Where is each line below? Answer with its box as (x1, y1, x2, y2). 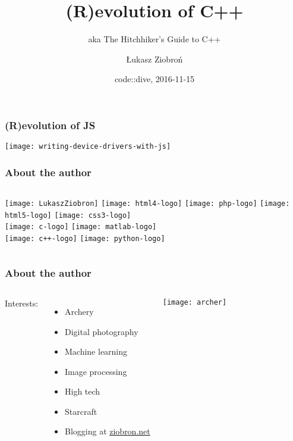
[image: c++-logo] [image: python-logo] (5, 234, 165, 243)
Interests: (5, 296, 39, 309)
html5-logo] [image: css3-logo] (5, 211, 131, 220)
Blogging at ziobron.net (64, 425, 150, 437)
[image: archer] (162, 298, 227, 306)
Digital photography (64, 325, 138, 337)
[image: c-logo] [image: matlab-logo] (5, 223, 157, 232)
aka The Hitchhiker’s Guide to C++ (88, 33, 221, 45)
